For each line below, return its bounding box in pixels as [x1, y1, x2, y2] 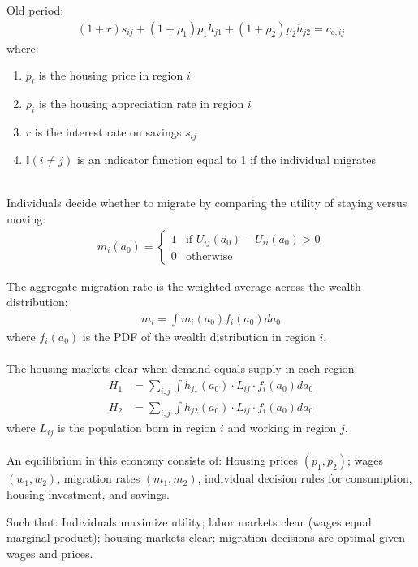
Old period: [6, 2, 64, 18]
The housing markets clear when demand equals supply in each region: [6, 360, 358, 377]
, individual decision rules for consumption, [197, 470, 412, 487]
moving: [6, 210, 46, 227]
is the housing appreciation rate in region [38, 95, 244, 112]
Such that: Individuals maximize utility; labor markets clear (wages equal [6, 513, 372, 530]
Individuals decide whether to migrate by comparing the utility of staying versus [6, 194, 407, 211]
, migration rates [57, 470, 140, 487]
